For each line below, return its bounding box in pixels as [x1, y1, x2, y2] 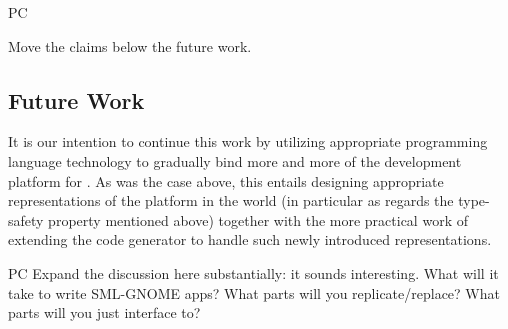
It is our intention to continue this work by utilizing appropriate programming [8, 131, 488, 152]
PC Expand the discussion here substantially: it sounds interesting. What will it [8, 262, 499, 283]
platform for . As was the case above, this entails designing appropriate [8, 170, 444, 191]
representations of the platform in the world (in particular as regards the [8, 190, 454, 211]
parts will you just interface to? [8, 302, 201, 323]
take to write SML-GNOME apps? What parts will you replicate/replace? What [8, 282, 500, 303]
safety [8, 209, 44, 230]
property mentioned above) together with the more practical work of [48, 209, 468, 230]
